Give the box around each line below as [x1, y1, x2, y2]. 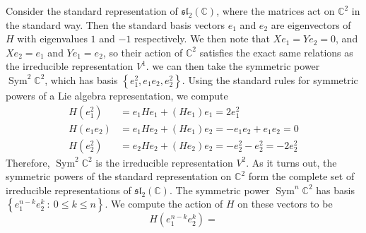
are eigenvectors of [271, 17, 351, 32]
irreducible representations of [6, 182, 131, 197]
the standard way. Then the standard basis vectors [6, 17, 225, 32]
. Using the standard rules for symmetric [182, 72, 358, 87]
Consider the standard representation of [6, 4, 178, 18]
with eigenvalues [17, 31, 88, 46]
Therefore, [6, 155, 50, 169]
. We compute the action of [105, 196, 223, 211]
